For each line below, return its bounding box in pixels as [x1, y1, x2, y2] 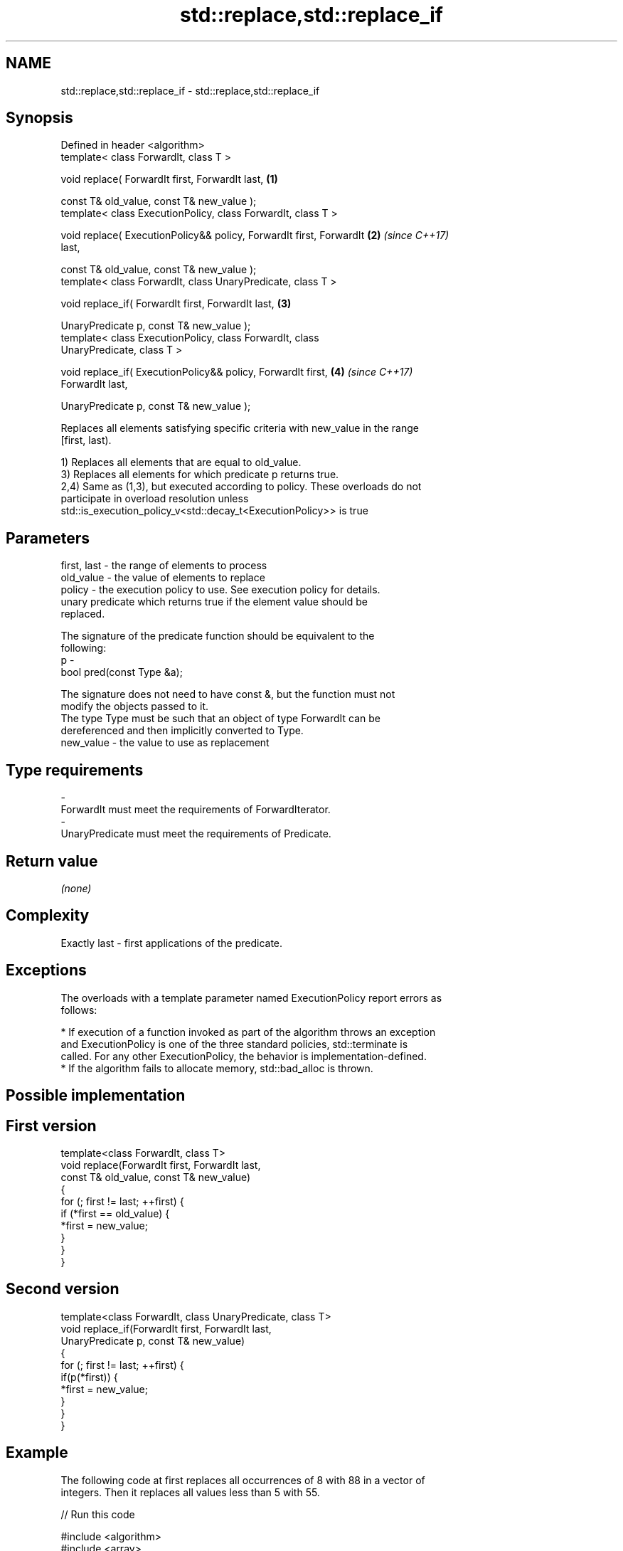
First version [6, 1116, 97, 1135]
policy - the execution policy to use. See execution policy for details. [60, 583, 380, 596]
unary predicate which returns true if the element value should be [60, 595, 368, 608]
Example [6, 1444, 68, 1462]
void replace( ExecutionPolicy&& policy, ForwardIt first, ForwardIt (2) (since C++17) [60, 229, 449, 242]
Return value [6, 852, 98, 870]
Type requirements [6, 761, 144, 779]
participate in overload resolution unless [60, 492, 249, 505]
